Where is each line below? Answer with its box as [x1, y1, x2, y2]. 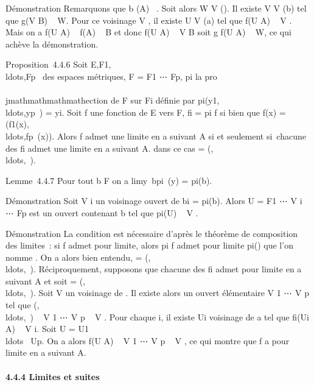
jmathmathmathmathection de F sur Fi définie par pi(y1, [5, 94, 220, 107]
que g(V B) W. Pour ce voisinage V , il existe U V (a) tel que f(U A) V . [5, 13, 292, 26]
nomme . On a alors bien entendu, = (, [5, 250, 151, 263]
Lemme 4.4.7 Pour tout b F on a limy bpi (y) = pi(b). [5, 174, 212, 186]
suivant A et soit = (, [5, 274, 86, 287]
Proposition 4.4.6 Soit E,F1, [5, 58, 111, 71]
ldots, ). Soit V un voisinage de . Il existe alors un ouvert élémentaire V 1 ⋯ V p [5, 286, 309, 299]
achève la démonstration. [5, 37, 99, 50]
